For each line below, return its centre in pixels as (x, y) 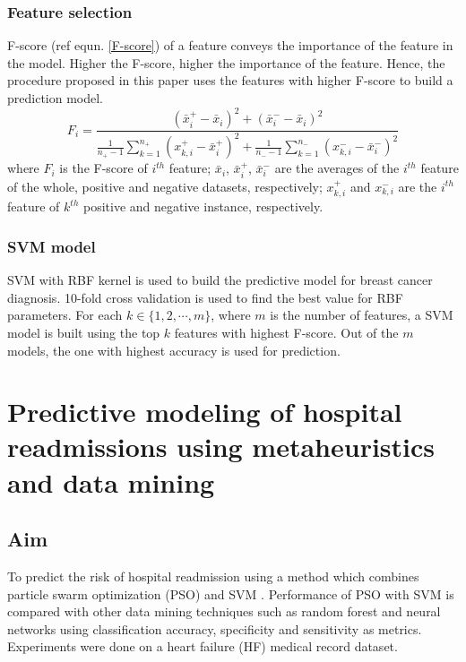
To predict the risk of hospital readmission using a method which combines (213, 576)
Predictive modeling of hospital (205, 412)
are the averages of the (337, 168)
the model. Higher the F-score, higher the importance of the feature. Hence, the (226, 62)
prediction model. (56, 98)
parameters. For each (65, 315)
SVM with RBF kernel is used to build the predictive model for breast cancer (220, 280)
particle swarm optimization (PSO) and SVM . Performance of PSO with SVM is (231, 593)
